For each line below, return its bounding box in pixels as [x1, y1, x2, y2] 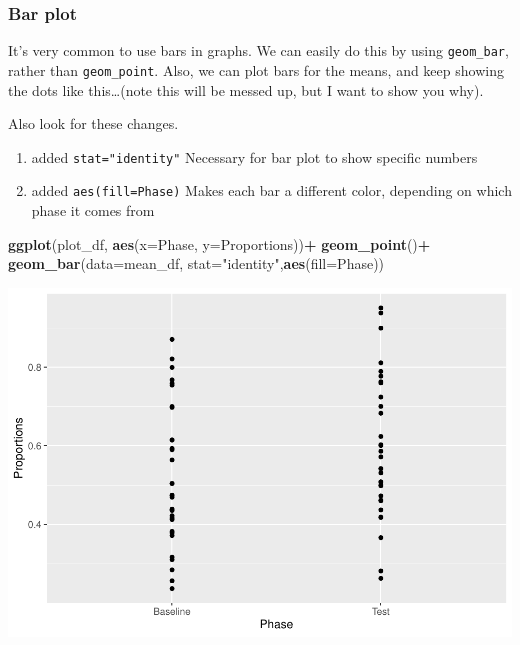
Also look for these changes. [8, 113, 179, 134]
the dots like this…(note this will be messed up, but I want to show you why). [8, 79, 484, 100]
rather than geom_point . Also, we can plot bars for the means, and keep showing [8, 59, 504, 80]
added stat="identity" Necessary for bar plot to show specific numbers [31, 146, 478, 167]
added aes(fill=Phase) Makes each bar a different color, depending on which [31, 180, 512, 201]
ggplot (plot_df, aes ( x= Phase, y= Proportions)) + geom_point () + [8, 233, 431, 254]
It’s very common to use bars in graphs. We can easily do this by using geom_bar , [8, 40, 509, 61]
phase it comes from [31, 200, 155, 221]
